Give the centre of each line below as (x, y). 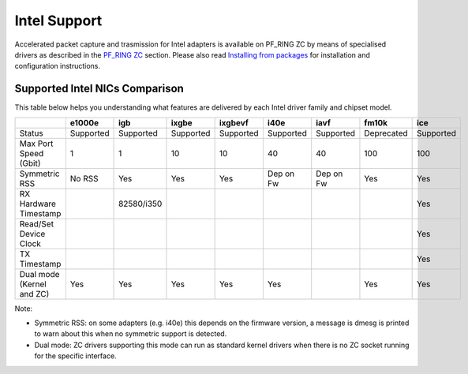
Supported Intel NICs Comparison (99, 89)
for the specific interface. (76, 356)
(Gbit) (30, 163)
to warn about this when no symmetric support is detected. (131, 334)
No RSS (84, 178)
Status (31, 133)
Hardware (38, 204)
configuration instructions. (58, 66)
